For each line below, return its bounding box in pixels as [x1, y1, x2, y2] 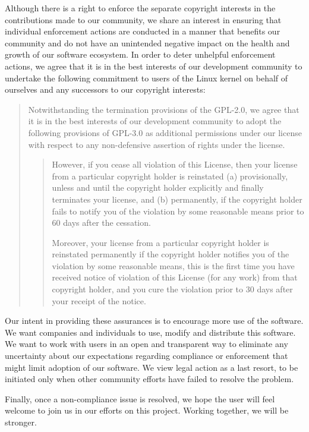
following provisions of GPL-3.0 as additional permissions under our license [28, 126, 302, 138]
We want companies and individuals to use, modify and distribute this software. [5, 326, 296, 338]
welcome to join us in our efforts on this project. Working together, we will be [5, 404, 289, 417]
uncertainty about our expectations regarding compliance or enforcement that [5, 349, 288, 362]
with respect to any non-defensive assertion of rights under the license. [28, 138, 285, 150]
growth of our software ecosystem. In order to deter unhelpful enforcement [5, 48, 276, 61]
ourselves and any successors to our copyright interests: [5, 83, 206, 96]
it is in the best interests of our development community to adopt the [28, 115, 282, 127]
